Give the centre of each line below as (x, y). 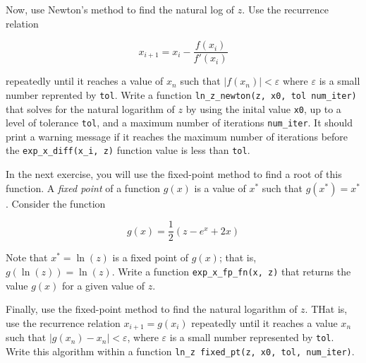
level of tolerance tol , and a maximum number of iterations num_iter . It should (179, 123)
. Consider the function (56, 203)
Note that (27, 257)
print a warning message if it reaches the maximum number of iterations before (177, 136)
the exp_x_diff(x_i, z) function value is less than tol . (128, 150)
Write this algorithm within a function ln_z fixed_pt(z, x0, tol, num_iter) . (180, 351)
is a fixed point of (151, 257)
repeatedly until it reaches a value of (85, 81)
